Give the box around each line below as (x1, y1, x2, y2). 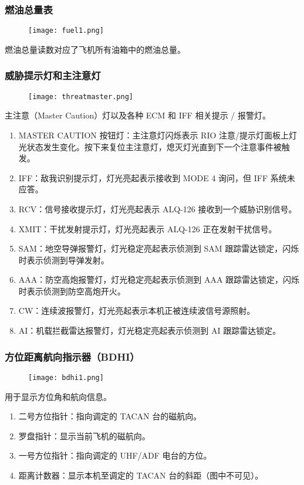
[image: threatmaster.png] (28, 92, 133, 101)
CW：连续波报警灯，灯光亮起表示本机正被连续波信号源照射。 (18, 304, 255, 317)
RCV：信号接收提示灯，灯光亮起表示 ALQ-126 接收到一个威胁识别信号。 (18, 202, 297, 215)
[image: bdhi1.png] (28, 373, 104, 382)
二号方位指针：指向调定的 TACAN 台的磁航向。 (18, 410, 202, 422)
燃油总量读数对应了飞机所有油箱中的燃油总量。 (5, 43, 185, 55)
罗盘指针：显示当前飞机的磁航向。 (18, 429, 150, 442)
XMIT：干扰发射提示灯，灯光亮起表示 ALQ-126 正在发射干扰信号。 (18, 222, 277, 235)
